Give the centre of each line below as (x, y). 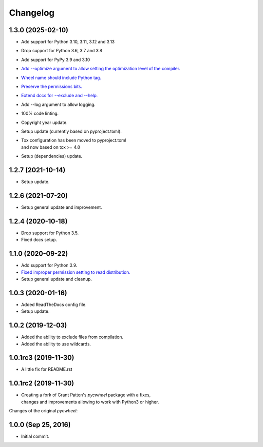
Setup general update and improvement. (62, 207)
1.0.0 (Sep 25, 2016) (40, 425)
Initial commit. (35, 436)
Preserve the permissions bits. (52, 87)
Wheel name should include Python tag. (61, 78)
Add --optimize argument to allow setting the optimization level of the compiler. (101, 69)
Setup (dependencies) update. (52, 156)
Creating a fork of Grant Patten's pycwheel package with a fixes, (86, 395)
